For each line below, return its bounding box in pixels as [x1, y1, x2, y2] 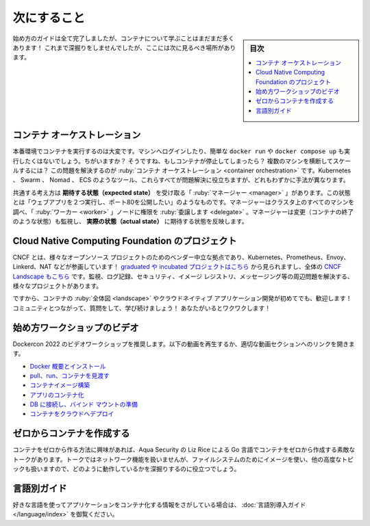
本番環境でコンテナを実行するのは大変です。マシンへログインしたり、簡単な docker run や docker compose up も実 [12, 147, 351, 155]
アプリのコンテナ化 [29, 391, 84, 399]
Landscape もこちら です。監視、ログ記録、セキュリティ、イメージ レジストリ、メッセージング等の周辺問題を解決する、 [12, 272, 354, 280]
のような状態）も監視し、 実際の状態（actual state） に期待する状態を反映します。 [12, 217, 248, 225]
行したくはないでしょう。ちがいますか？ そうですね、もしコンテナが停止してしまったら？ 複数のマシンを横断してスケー [12, 157, 351, 165]
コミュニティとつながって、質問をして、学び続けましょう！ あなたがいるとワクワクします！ [12, 304, 271, 312]
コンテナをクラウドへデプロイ [29, 410, 114, 418]
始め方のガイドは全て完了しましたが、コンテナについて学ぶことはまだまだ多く [12, 34, 235, 42]
